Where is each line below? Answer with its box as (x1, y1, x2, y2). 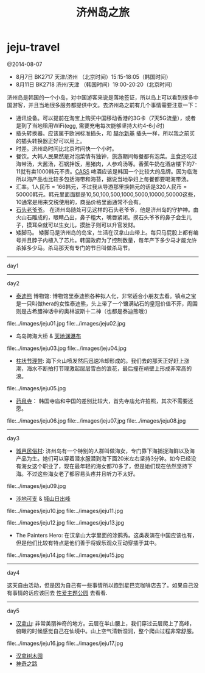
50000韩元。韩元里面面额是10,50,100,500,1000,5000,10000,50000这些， (15, 191, 199, 198)
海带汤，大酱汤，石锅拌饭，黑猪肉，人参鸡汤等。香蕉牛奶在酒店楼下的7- (15, 160, 198, 167)
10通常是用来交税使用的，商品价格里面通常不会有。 (15, 198, 145, 205)
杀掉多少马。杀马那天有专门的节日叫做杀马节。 (15, 244, 133, 251)
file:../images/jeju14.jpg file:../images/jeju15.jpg (7, 551, 124, 559)
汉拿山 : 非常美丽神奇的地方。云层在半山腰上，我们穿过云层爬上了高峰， (15, 619, 195, 627)
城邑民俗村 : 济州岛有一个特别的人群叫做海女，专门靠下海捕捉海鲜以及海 (15, 447, 195, 454)
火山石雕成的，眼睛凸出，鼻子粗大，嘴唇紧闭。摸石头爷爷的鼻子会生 (15, 213, 187, 220)
